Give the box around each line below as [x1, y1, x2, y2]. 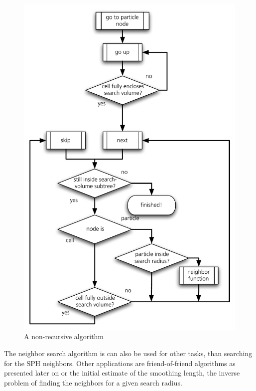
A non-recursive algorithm [24, 331, 104, 342]
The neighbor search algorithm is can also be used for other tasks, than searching [4, 348, 253, 359]
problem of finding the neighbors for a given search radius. [4, 377, 182, 388]
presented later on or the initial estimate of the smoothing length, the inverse [4, 368, 240, 378]
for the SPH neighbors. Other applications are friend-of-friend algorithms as [4, 358, 236, 368]
